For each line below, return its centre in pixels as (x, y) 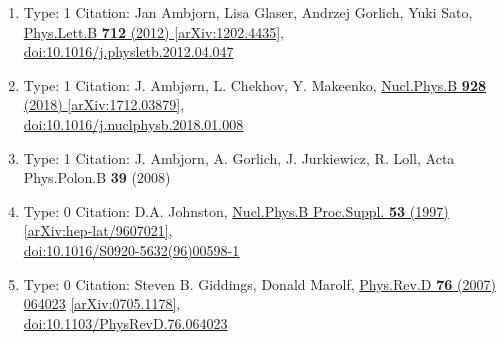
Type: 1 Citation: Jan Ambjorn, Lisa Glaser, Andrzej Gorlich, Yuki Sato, (248, 12)
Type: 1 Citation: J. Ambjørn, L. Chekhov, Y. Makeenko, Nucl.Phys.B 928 (254, 84)
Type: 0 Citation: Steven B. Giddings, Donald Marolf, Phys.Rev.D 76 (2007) (259, 283)
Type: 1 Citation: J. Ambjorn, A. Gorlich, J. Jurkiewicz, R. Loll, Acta (239, 157)
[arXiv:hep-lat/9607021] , (98, 230)
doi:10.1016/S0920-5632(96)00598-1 (131, 249)
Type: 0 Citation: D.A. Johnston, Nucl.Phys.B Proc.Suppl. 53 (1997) (236, 210)
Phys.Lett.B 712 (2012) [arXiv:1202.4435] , (153, 31)
